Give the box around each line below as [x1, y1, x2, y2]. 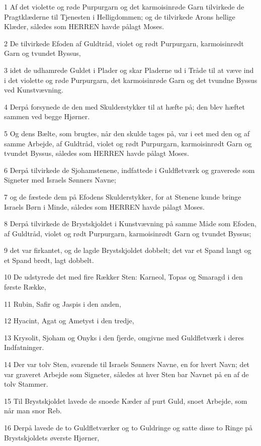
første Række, [4, 282, 46, 292]
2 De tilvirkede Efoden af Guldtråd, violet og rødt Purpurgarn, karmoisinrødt [4, 38, 244, 48]
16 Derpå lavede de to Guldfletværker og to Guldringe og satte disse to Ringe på [4, 422, 253, 432]
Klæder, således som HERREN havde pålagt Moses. [4, 21, 164, 32]
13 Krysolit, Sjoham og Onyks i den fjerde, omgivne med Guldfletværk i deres [4, 332, 244, 342]
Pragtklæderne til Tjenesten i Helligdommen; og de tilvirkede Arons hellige [4, 11, 235, 22]
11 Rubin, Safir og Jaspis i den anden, [4, 298, 121, 309]
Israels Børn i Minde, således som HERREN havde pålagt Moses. [4, 201, 205, 212]
